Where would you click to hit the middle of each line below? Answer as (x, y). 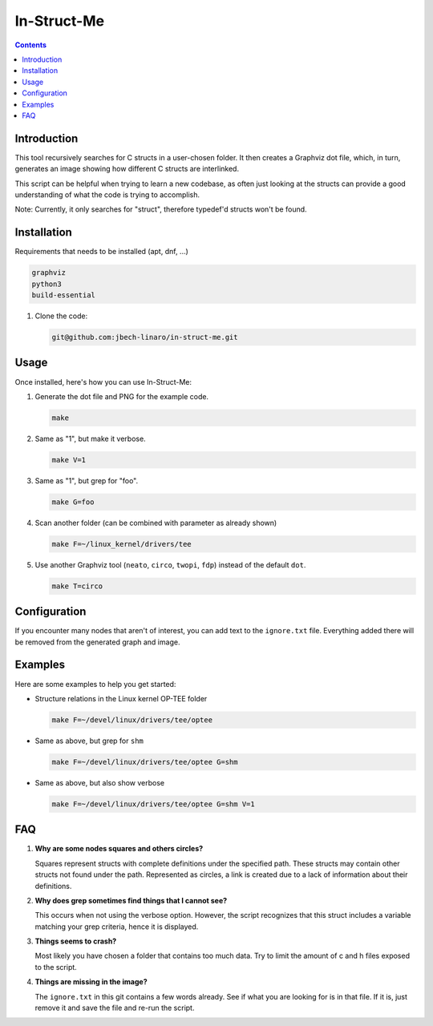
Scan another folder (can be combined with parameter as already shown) (156, 523)
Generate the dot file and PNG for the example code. (121, 396)
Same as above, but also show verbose (99, 782)
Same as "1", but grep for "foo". (87, 480)
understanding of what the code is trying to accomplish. (107, 194)
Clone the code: (61, 316)
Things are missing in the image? (91, 982)
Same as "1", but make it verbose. (90, 438)
